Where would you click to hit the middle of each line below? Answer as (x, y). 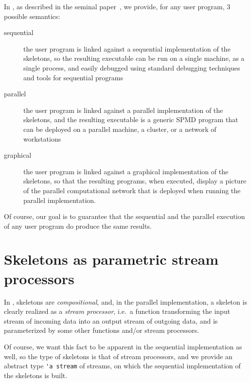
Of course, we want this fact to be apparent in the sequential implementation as (123, 346)
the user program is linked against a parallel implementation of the (123, 110)
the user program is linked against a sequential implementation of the (127, 48)
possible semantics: (32, 16)
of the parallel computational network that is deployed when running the (132, 190)
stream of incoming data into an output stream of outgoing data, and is (111, 320)
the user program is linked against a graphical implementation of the (126, 171)
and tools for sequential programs (73, 77)
